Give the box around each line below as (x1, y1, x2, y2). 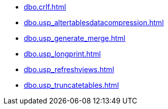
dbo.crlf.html (24, 3, 66, 11)
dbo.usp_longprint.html (24, 49, 101, 58)
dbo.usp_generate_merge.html (24, 34, 125, 42)
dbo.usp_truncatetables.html (24, 81, 119, 89)
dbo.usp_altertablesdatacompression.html (24, 18, 164, 27)
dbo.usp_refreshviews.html (24, 65, 114, 74)
